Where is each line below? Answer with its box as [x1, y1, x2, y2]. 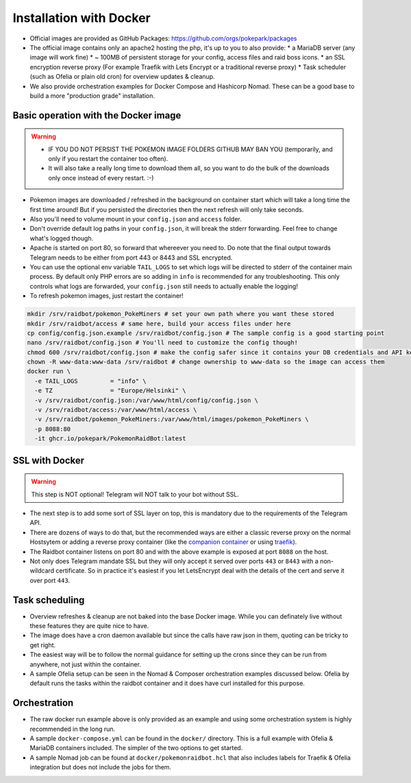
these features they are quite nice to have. [29, 622, 149, 630]
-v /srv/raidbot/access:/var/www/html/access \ [34, 406, 197, 414]
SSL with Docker [12, 454, 85, 466]
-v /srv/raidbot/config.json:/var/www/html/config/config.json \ [34, 396, 259, 404]
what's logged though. [29, 234, 94, 243]
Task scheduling [12, 594, 85, 606]
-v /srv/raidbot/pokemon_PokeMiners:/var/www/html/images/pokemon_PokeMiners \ [34, 415, 310, 423]
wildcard [29, 567, 55, 575]
